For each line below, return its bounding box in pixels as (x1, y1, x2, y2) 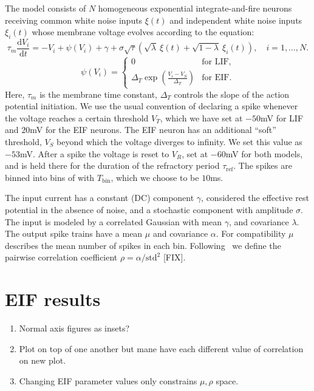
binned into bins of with (5, 171, 95, 183)
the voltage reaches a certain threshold (5, 111, 149, 124)
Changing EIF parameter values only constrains (19, 374, 197, 387)
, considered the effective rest (201, 191, 309, 204)
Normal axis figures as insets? (19, 322, 130, 335)
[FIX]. (163, 251, 186, 263)
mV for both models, (225, 147, 303, 160)
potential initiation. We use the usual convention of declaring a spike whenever (5, 100, 298, 112)
